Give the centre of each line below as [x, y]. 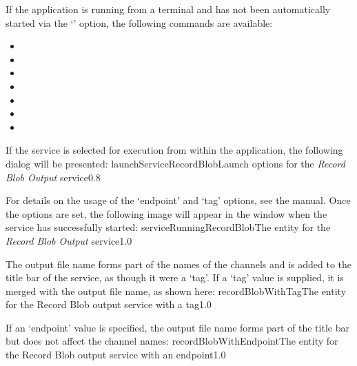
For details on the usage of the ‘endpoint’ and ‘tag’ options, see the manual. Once [178, 200]
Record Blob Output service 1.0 [69, 240]
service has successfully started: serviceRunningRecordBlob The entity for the [168, 227]
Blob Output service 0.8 [53, 177]
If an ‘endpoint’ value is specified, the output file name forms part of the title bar [177, 327]
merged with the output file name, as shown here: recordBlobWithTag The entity [176, 291]
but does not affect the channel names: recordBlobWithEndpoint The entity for [172, 341]
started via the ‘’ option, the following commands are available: [139, 22]
